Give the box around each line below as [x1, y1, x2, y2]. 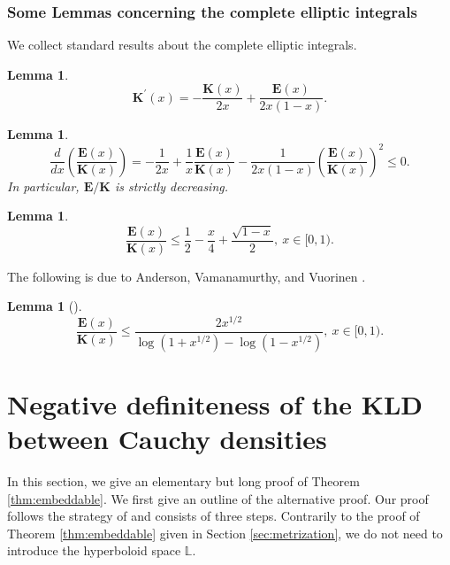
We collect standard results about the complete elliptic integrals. [7, 35, 357, 54]
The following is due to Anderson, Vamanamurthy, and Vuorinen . [7, 267, 366, 285]
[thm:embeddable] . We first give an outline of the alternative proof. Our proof [7, 489, 429, 507]
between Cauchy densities [7, 421, 327, 457]
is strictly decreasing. [114, 176, 229, 195]
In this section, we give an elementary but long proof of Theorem [7, 472, 360, 491]
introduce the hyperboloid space [7, 541, 181, 560]
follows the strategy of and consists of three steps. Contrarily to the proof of [7, 507, 420, 525]
